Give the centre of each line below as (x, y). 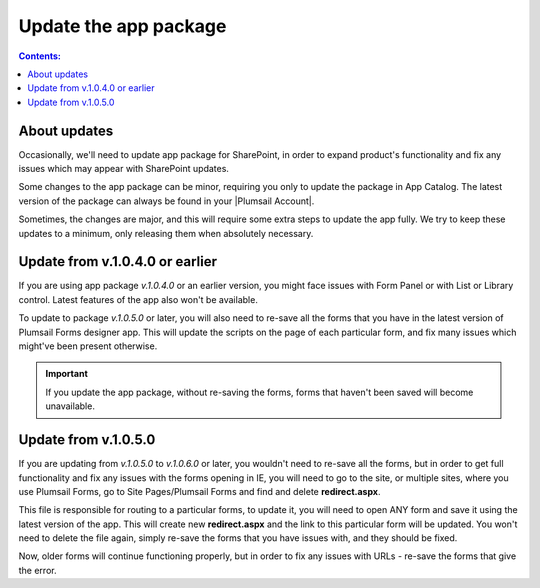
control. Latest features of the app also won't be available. (138, 299)
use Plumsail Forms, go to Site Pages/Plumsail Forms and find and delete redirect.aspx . (199, 491)
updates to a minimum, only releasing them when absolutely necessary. (166, 233)
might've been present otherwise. (88, 346)
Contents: (40, 56)
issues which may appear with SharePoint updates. (124, 169)
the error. (37, 570)
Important (67, 374)
